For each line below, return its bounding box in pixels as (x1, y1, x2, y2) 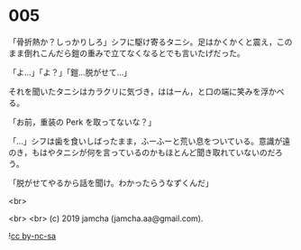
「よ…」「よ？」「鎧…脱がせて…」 (8, 67, 132, 78)
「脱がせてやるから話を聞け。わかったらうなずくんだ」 (8, 177, 214, 188)
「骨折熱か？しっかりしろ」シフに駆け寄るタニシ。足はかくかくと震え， (8, 36, 277, 47)
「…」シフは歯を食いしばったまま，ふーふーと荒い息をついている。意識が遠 (8, 135, 290, 146)
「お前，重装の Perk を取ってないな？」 (8, 116, 157, 127)
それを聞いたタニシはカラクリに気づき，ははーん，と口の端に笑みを (8, 86, 261, 97)
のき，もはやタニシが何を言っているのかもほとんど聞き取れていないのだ (8, 146, 276, 158)
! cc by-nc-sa (8, 230, 56, 241)
